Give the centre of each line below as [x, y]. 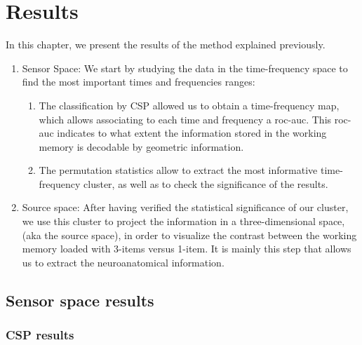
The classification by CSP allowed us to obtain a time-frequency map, [189, 105]
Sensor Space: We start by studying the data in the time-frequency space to [185, 68]
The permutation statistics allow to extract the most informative [178, 170]
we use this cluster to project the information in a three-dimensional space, [183, 221]
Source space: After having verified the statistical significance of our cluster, [185, 207]
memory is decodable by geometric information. [141, 146]
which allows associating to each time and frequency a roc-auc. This [185, 119]
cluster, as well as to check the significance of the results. [206, 183]
